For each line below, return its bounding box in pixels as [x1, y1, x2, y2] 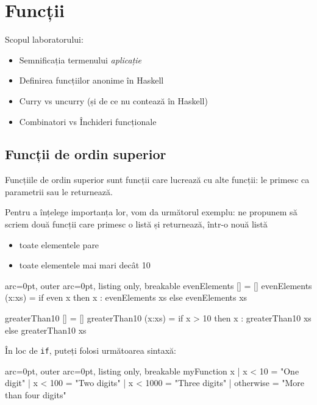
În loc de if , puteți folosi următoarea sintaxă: [5, 344, 176, 357]
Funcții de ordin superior [5, 145, 166, 163]
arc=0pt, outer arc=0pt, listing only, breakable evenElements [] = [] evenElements [5, 279, 312, 292]
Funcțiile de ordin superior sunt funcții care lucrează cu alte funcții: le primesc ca [5, 173, 310, 186]
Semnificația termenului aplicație [19, 53, 142, 66]
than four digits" [5, 389, 66, 401]
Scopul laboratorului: [5, 33, 84, 46]
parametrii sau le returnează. [5, 185, 113, 198]
